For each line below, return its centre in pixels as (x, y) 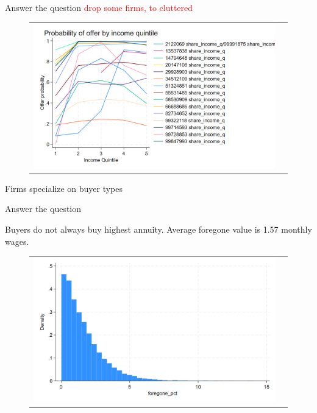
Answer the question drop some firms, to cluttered (99, 7)
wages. (17, 241)
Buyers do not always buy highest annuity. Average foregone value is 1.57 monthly (158, 229)
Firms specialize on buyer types (64, 188)
